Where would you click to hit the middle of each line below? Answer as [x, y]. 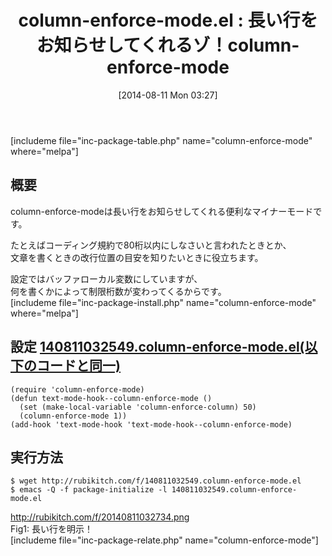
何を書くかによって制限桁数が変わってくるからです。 [118, 291]
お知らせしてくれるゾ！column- [168, 45]
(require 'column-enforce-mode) [77, 389]
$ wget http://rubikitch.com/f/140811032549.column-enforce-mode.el [156, 481]
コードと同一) [78, 366]
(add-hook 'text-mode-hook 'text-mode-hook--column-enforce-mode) [151, 424]
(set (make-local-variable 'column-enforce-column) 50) [138, 407]
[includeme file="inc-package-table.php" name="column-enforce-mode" [161, 140]
